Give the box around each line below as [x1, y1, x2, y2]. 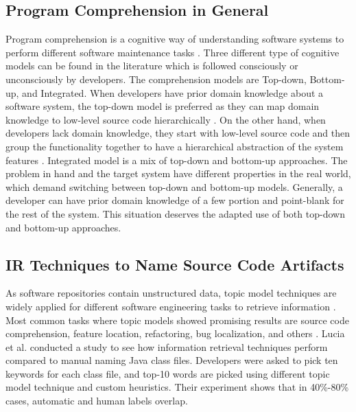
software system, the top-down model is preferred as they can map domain [5, 99, 320, 113]
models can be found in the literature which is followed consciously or [5, 58, 298, 73]
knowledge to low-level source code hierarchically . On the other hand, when [5, 112, 326, 126]
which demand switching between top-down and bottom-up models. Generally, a [5, 179, 343, 194]
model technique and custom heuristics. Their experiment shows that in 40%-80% [5, 380, 349, 394]
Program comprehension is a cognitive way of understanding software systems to [5, 32, 344, 46]
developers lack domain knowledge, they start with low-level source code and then [5, 126, 350, 140]
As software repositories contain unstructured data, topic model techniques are [5, 286, 337, 300]
